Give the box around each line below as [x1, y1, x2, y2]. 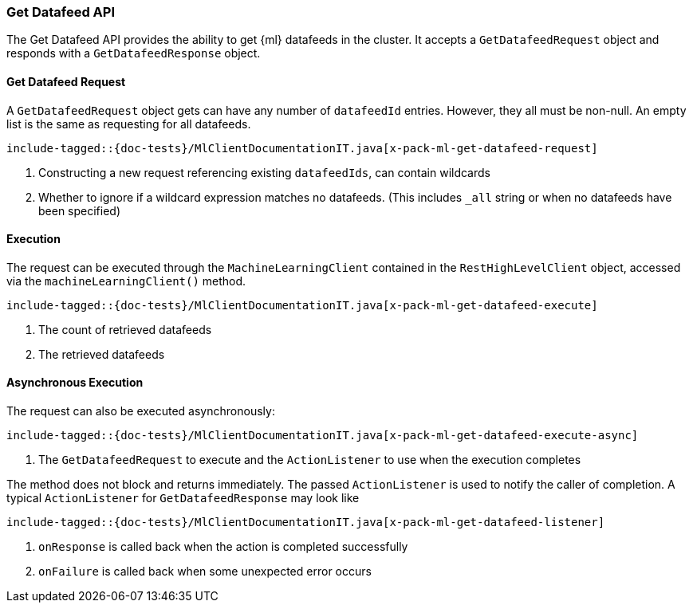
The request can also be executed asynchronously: [6, 404, 275, 418]
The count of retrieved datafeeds [38, 322, 212, 336]
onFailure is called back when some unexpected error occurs [38, 564, 372, 579]
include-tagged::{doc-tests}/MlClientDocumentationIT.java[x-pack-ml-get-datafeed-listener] [6, 516, 605, 529]
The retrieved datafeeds [38, 347, 165, 361]
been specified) [38, 203, 121, 218]
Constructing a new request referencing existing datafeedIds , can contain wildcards [38, 165, 490, 179]
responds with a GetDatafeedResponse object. [6, 46, 261, 61]
